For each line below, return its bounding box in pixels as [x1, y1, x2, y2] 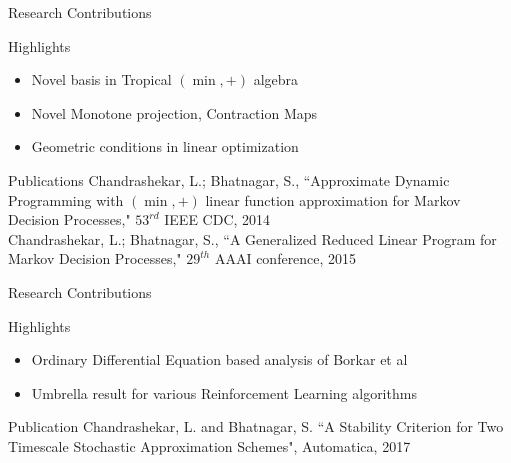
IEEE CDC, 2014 [164, 209, 271, 230]
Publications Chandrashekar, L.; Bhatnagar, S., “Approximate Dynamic [8, 169, 450, 190]
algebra [253, 69, 299, 90]
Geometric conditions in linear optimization [31, 136, 299, 157]
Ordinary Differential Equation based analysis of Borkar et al [31, 349, 408, 370]
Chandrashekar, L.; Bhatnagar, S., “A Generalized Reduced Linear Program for [8, 228, 497, 249]
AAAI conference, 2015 [214, 248, 357, 269]
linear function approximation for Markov [205, 189, 461, 210]
